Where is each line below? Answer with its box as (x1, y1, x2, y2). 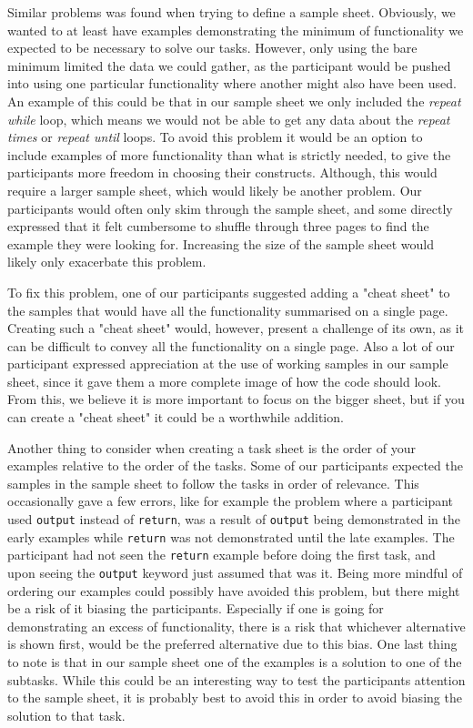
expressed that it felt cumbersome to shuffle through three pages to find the (7, 217, 429, 236)
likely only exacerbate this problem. (7, 252, 206, 271)
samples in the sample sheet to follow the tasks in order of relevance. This (7, 473, 419, 492)
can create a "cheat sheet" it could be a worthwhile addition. (7, 408, 344, 427)
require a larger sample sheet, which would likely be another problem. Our (7, 180, 422, 199)
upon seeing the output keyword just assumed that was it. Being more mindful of (7, 563, 463, 581)
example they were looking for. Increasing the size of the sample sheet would (7, 234, 434, 253)
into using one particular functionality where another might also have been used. (7, 74, 457, 93)
